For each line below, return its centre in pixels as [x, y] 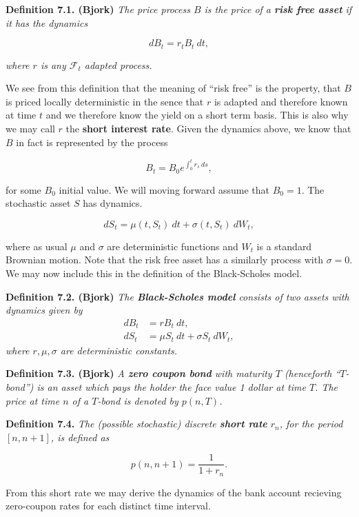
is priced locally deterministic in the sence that [105, 101]
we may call [30, 129]
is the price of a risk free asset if [278, 9]
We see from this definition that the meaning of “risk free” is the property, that [173, 88]
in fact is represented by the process [92, 142]
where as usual [37, 246]
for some [23, 189]
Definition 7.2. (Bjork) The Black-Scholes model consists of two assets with [177, 296]
